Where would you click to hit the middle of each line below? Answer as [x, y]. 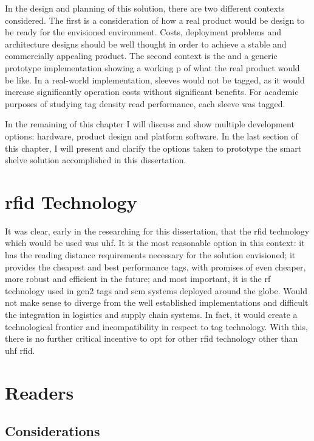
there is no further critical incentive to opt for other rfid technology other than [152, 338]
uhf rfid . [20, 350]
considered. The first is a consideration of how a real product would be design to [155, 20]
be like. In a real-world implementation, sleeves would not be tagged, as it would [155, 79]
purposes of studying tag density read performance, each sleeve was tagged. [145, 103]
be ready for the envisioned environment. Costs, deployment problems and [143, 32]
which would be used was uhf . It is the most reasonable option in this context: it [155, 243]
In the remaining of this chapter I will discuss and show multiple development [150, 124]
